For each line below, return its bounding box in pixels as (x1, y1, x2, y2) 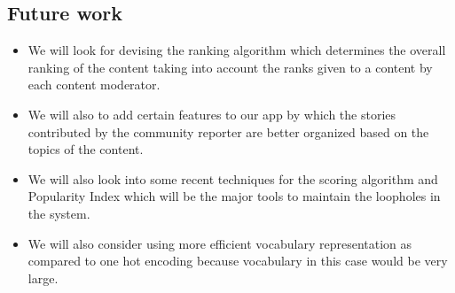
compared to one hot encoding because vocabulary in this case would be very (27, 251, 448, 270)
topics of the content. (27, 140, 144, 158)
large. (27, 268, 59, 287)
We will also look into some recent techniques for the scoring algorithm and (27, 169, 438, 188)
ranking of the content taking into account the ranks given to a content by (27, 58, 433, 76)
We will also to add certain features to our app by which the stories (27, 104, 396, 123)
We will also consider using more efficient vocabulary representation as (27, 234, 412, 252)
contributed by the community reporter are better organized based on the (27, 122, 429, 141)
